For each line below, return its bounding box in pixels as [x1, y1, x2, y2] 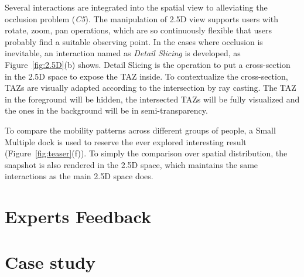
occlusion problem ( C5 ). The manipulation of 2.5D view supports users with [5, 12, 279, 25]
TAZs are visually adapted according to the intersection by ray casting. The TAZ [5, 81, 296, 94]
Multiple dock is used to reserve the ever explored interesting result [5, 135, 247, 148]
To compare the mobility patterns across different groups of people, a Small [5, 124, 276, 136]
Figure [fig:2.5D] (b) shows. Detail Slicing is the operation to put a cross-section [5, 58, 291, 70]
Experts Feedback [5, 204, 151, 228]
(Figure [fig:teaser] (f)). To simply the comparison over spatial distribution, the [5, 147, 288, 159]
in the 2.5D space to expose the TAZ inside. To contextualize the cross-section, [5, 70, 288, 82]
